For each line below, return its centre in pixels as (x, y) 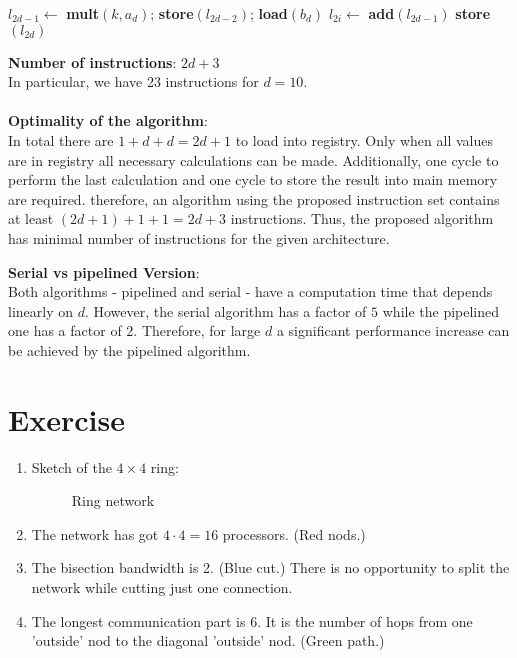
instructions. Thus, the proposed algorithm (362, 218)
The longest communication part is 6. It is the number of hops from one (252, 620)
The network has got (95, 533)
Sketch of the (71, 466)
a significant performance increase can (393, 330)
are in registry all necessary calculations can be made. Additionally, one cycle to (253, 159)
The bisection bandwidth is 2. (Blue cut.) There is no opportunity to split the (270, 567)
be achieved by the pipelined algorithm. (129, 349)
